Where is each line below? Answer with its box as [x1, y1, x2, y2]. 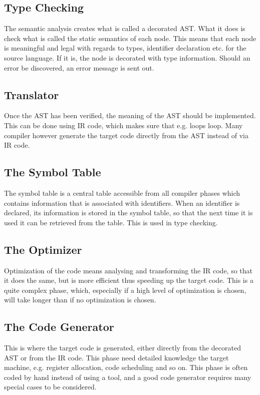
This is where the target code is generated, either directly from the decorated [4, 342, 241, 353]
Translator [4, 87, 59, 102]
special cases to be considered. [4, 381, 97, 392]
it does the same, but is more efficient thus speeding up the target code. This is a [4, 275, 253, 285]
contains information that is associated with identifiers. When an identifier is [4, 197, 240, 208]
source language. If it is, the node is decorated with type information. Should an [4, 52, 250, 63]
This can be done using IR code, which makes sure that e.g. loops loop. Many [4, 120, 243, 130]
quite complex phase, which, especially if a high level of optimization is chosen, [4, 284, 246, 295]
